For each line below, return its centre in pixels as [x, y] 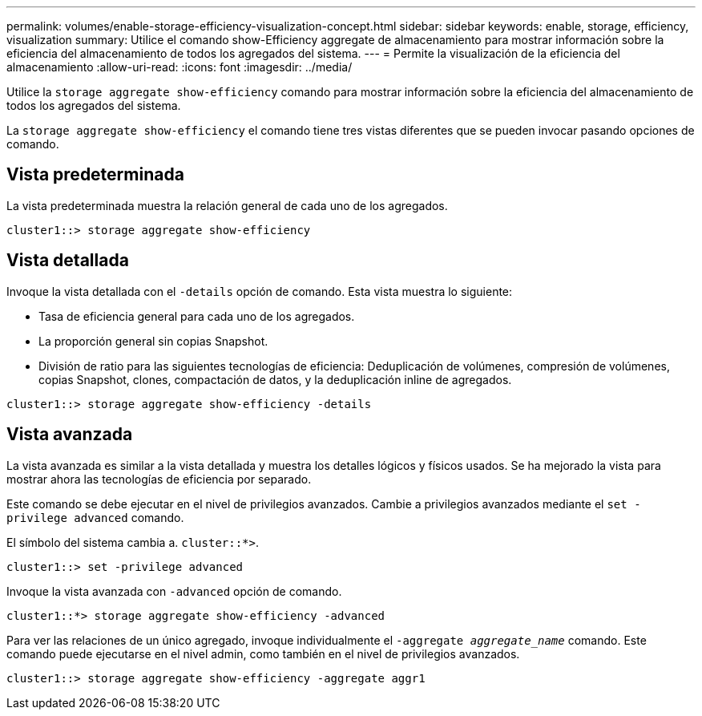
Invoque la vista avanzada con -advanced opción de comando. [174, 591]
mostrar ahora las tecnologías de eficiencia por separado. [159, 479]
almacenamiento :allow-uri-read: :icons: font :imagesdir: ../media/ [180, 67]
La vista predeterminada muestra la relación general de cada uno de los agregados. [227, 205]
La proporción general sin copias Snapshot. [153, 341]
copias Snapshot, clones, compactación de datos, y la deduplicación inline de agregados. [275, 379]
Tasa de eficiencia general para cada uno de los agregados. [197, 316]
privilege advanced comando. [95, 517]
